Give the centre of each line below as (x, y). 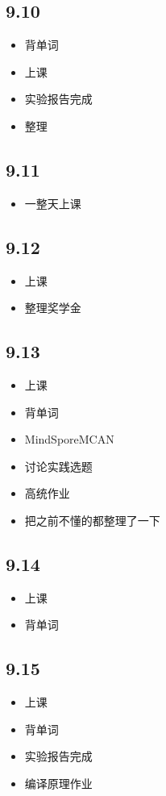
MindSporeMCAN (69, 439)
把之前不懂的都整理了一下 (92, 520)
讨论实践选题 (58, 466)
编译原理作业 (58, 783)
